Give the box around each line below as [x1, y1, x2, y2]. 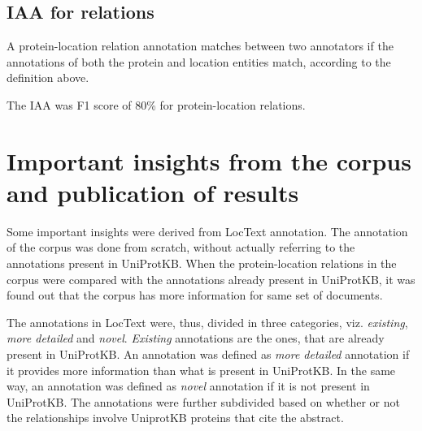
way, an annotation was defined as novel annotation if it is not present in [7, 377, 370, 394]
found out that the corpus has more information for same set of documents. [7, 287, 383, 304]
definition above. [7, 69, 89, 86]
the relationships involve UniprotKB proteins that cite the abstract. [7, 409, 344, 426]
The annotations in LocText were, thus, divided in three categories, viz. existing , [7, 313, 408, 330]
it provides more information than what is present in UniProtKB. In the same [7, 361, 396, 378]
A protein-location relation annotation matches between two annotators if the [7, 37, 394, 54]
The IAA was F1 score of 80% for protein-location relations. [7, 96, 306, 113]
